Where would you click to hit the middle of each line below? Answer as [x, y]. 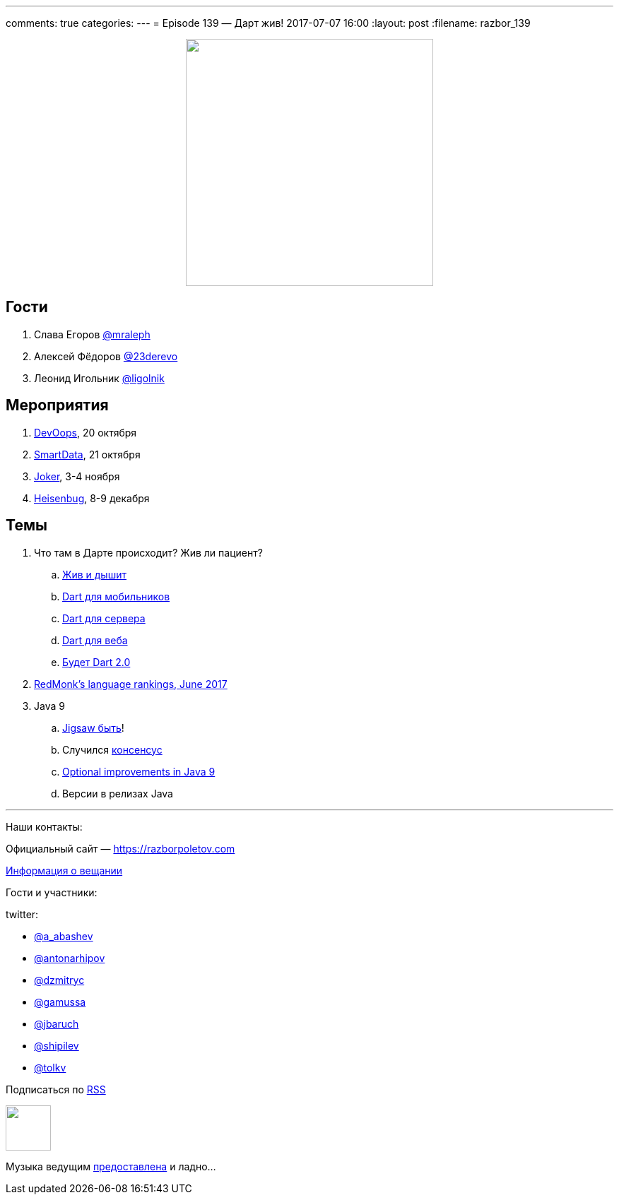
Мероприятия [57, 405]
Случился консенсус [112, 749]
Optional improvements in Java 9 [139, 771]
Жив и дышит [94, 574]
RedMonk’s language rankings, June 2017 [131, 684]
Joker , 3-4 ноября [77, 476]
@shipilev [57, 1045]
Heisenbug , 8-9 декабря [92, 498]
